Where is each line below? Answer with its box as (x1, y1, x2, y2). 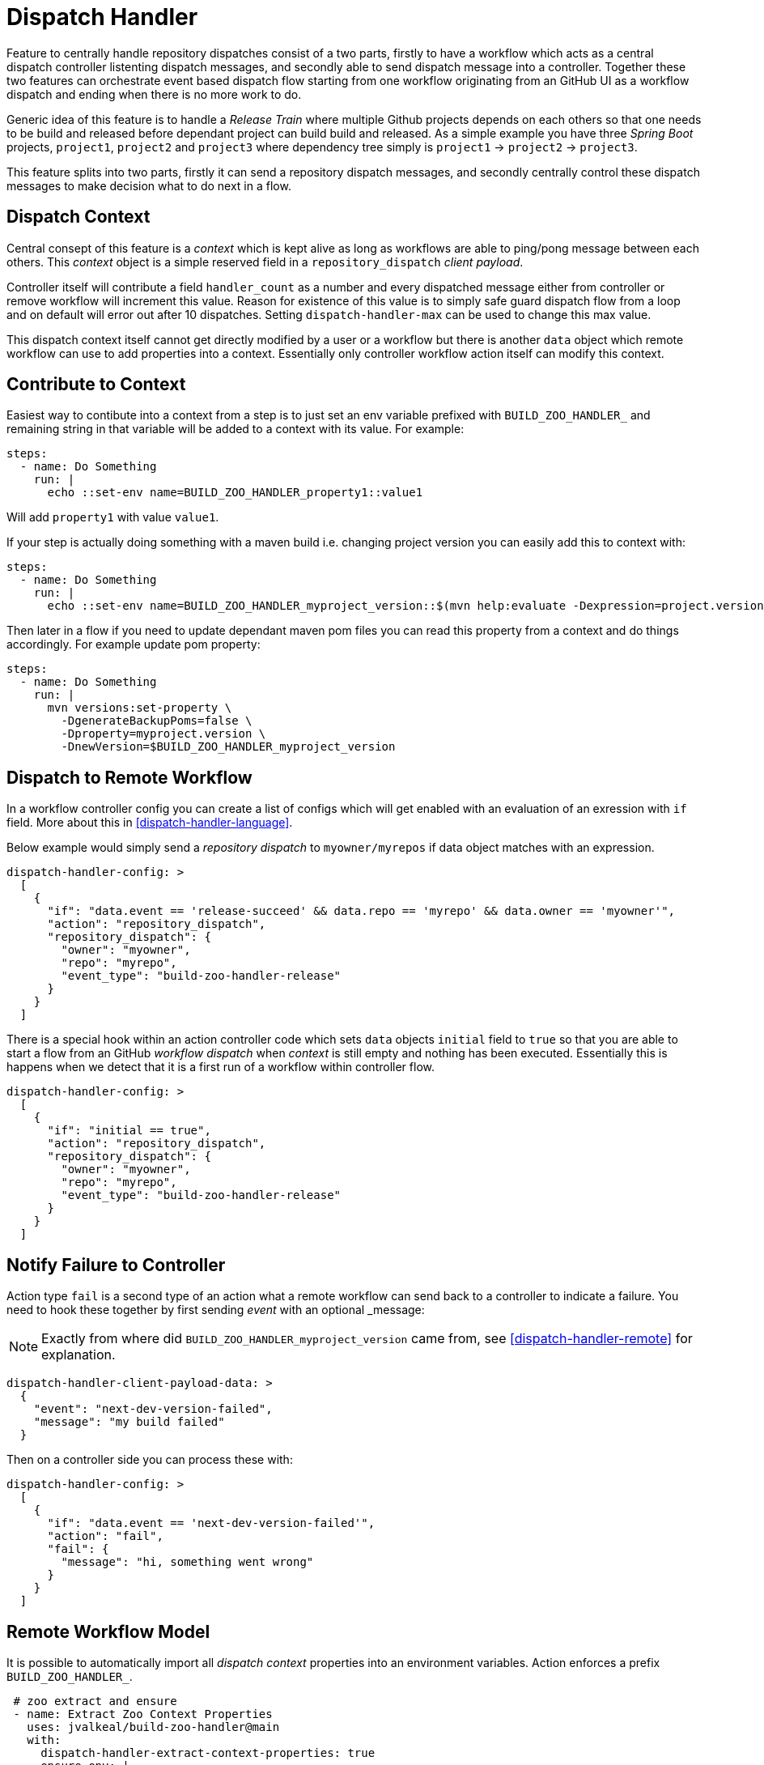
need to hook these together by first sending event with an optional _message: (6, 1303, 425, 1317)
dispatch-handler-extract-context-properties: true (40, 1746, 376, 1759)
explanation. (41, 1346, 116, 1363)
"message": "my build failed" (33, 1415, 225, 1429)
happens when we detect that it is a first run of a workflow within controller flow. (6, 1060, 435, 1074)
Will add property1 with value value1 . (6, 510, 219, 525)
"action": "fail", (47, 1529, 163, 1543)
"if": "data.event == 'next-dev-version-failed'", (47, 1516, 376, 1530)
